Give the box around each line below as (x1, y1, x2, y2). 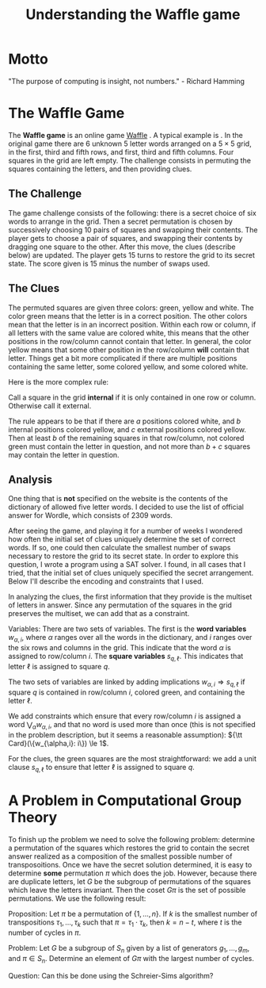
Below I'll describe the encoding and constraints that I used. (8, 576, 204, 586)
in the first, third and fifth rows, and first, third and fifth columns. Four (8, 147, 234, 156)
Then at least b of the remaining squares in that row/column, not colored (8, 433, 245, 442)
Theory (8, 809, 58, 826)
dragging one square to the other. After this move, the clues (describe (8, 242, 236, 251)
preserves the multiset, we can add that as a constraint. (8, 609, 190, 618)
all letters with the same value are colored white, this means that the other (8, 327, 249, 338)
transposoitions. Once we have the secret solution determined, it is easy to (8, 860, 253, 870)
